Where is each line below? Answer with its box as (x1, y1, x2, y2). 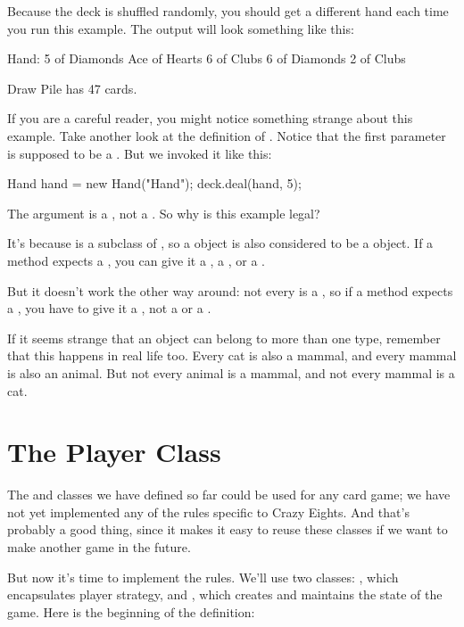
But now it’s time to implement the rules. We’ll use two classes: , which (7, 567, 399, 586)
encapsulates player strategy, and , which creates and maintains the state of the (7, 585, 443, 604)
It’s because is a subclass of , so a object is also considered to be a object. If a (7, 234, 434, 252)
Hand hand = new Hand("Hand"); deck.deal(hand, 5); (7, 174, 302, 193)
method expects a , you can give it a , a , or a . (7, 251, 266, 269)
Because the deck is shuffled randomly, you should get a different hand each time (7, 2, 449, 20)
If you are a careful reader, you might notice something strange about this (7, 109, 413, 128)
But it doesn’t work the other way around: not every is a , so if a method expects (7, 281, 453, 300)
